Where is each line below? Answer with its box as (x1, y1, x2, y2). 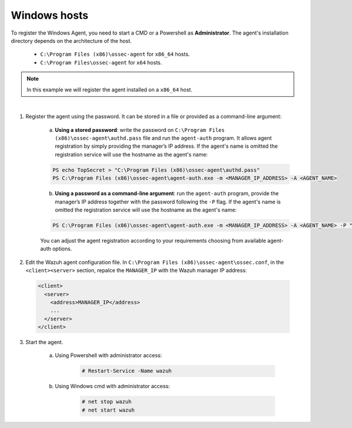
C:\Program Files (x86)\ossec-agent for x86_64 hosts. (40, 50, 190, 58)
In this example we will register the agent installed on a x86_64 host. (26, 86, 193, 93)
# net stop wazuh (82, 399, 132, 405)
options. (52, 245, 72, 252)
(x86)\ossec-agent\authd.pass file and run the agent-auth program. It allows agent (55, 135, 272, 142)
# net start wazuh (82, 406, 135, 413)
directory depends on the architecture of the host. (11, 37, 132, 44)
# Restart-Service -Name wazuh (82, 368, 172, 375)
